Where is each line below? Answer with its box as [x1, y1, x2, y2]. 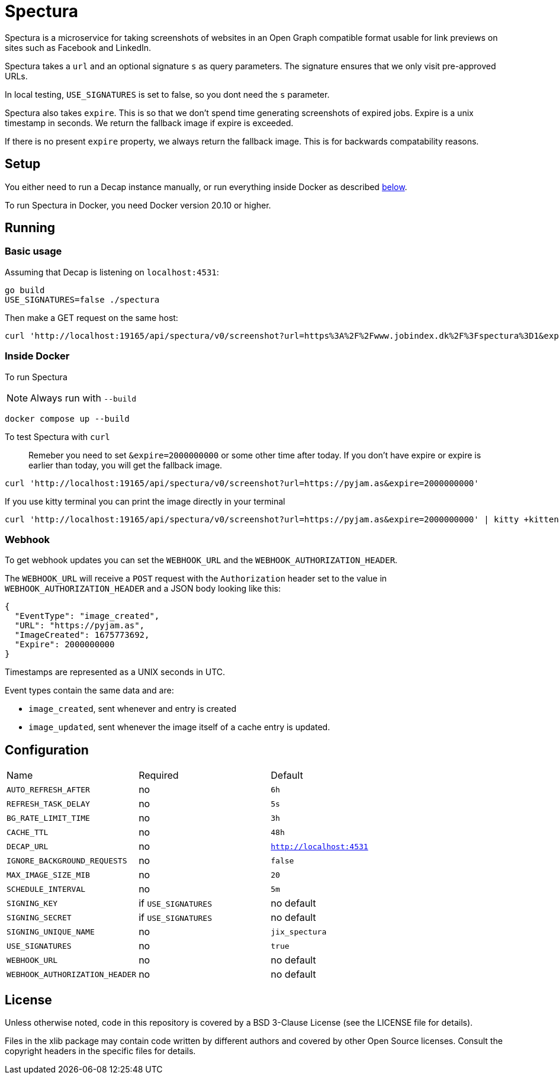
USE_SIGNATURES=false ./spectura [5, 294, 160, 304]
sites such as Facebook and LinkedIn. [5, 42, 152, 53]
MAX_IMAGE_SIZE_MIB [7, 870, 90, 879]
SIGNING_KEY [7, 898, 58, 908]
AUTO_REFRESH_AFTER [7, 785, 90, 794]
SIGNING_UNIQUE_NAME [7, 927, 95, 936]
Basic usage [5, 245, 62, 258]
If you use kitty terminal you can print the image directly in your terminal [5, 496, 285, 506]
